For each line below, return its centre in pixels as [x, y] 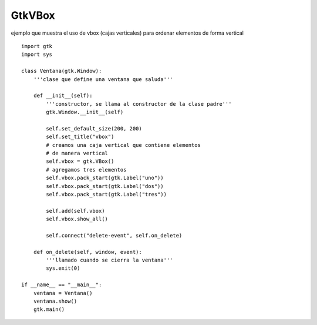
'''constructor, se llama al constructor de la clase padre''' [139, 104]
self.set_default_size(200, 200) [94, 128]
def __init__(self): [63, 96]
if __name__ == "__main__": [62, 285]
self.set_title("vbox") [80, 137]
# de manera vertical [77, 153]
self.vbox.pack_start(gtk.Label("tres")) [107, 194]
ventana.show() [55, 301]
